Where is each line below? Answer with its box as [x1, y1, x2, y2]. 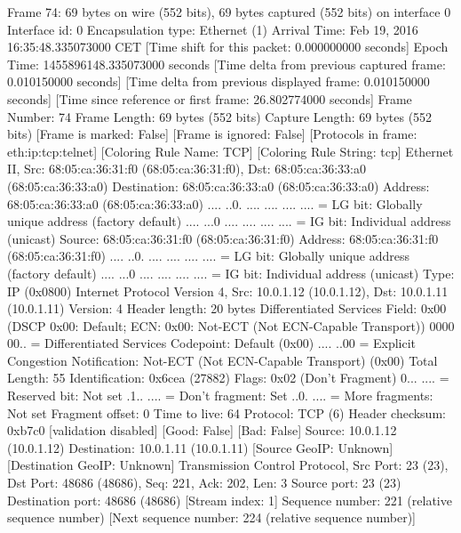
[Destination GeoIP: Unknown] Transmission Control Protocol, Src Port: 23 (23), [7, 456, 449, 474]
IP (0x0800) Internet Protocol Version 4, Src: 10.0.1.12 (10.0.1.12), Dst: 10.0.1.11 [7, 281, 449, 300]
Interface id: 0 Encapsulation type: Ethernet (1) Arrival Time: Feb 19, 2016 [7, 20, 418, 38]
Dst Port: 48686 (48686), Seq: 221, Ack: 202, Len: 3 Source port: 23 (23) [7, 473, 401, 492]
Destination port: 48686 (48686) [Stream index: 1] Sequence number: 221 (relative [7, 490, 452, 509]
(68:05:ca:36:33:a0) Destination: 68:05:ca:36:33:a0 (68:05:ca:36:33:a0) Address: [7, 176, 430, 195]
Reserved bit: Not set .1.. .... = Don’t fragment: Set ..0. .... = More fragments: [7, 386, 433, 405]
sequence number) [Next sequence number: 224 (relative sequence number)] [7, 508, 417, 527]
